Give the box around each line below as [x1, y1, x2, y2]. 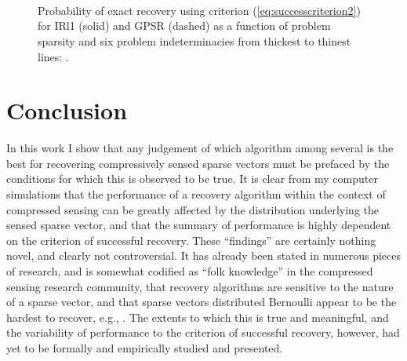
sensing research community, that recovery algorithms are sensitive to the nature [6, 278, 394, 294]
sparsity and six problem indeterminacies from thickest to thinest [38, 32, 351, 49]
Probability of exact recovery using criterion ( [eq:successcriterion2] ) [38, 2, 361, 18]
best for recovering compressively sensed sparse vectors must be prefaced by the [6, 155, 390, 171]
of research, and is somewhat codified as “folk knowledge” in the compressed [6, 263, 373, 279]
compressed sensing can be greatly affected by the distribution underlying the [6, 201, 379, 217]
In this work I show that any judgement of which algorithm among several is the [6, 140, 394, 156]
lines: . [38, 48, 69, 64]
